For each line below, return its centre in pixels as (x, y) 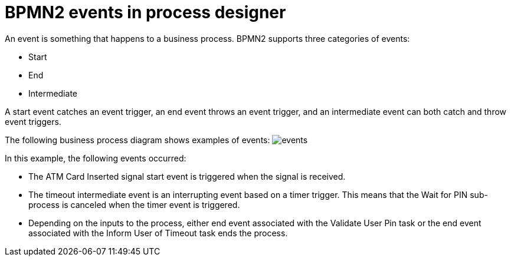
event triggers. (33, 121)
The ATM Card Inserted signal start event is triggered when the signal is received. (187, 176)
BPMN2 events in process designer (145, 12)
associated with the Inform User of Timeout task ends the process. (158, 233)
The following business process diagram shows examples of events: (137, 140)
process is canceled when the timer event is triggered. (134, 204)
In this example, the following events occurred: (96, 158)
